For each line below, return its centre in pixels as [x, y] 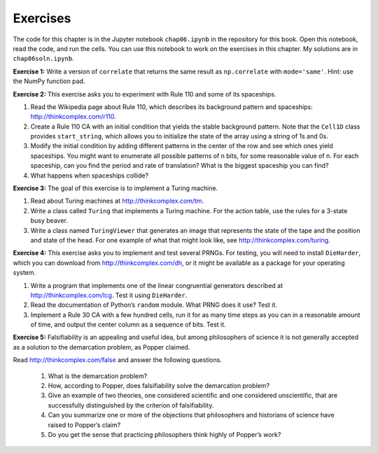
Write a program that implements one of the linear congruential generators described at [157, 285]
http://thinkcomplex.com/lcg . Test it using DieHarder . [109, 295]
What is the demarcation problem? [98, 376]
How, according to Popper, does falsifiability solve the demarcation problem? [159, 386]
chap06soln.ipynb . [43, 59]
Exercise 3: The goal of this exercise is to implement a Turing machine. [115, 188]
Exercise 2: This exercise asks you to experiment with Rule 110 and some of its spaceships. [145, 94]
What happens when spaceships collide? [90, 175]
